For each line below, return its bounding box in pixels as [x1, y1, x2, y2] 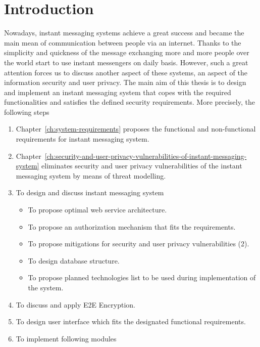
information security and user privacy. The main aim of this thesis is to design [4, 77, 246, 88]
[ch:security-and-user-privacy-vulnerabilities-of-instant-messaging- [44, 150, 247, 161]
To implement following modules [16, 333, 117, 343]
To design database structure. [28, 255, 120, 266]
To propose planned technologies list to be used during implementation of [28, 272, 256, 283]
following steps [4, 106, 49, 117]
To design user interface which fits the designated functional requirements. [16, 316, 246, 327]
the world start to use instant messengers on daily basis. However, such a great [4, 57, 248, 67]
